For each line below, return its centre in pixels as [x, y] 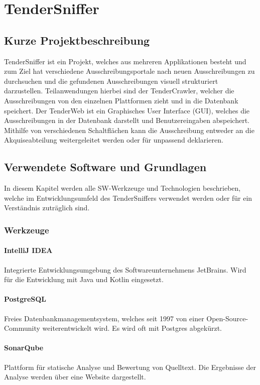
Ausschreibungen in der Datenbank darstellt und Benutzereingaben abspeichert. [127, 120]
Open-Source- [227, 318]
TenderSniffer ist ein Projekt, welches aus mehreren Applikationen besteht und [125, 61]
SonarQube [24, 348]
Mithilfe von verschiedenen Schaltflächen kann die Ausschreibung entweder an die [129, 130]
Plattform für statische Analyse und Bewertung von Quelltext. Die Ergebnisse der [130, 367]
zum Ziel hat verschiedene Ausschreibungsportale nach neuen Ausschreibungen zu [129, 71]
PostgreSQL [25, 299]
